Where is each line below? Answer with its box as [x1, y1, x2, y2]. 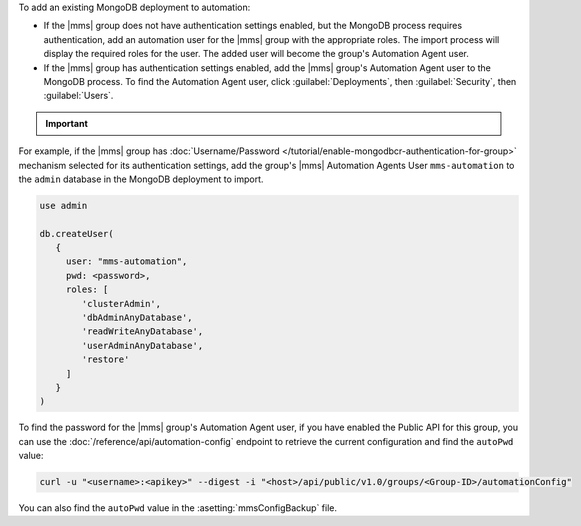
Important [45, 117, 89, 129]
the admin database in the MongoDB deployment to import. [18, 173, 264, 185]
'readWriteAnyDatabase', [81, 326, 204, 337]
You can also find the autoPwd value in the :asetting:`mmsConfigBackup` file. [18, 502, 338, 514]
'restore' [81, 354, 130, 365]
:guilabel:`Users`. [43, 90, 114, 102]
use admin [39, 200, 88, 211]
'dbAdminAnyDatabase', [81, 312, 194, 324]
